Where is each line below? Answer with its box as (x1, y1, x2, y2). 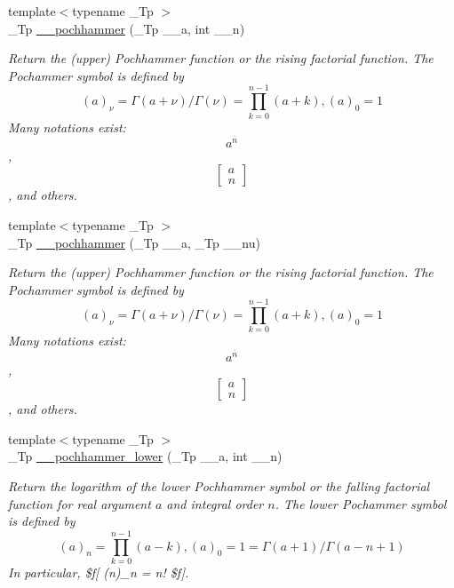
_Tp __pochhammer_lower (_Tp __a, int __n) (8, 447, 283, 465)
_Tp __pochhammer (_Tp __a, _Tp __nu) (8, 233, 260, 251)
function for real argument (8, 494, 151, 513)
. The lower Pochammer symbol (275, 494, 447, 513)
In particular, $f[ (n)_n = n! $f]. (8, 562, 189, 581)
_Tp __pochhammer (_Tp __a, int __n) (8, 19, 245, 37)
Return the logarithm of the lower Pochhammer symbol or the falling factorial (8, 477, 430, 496)
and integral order (166, 494, 264, 513)
